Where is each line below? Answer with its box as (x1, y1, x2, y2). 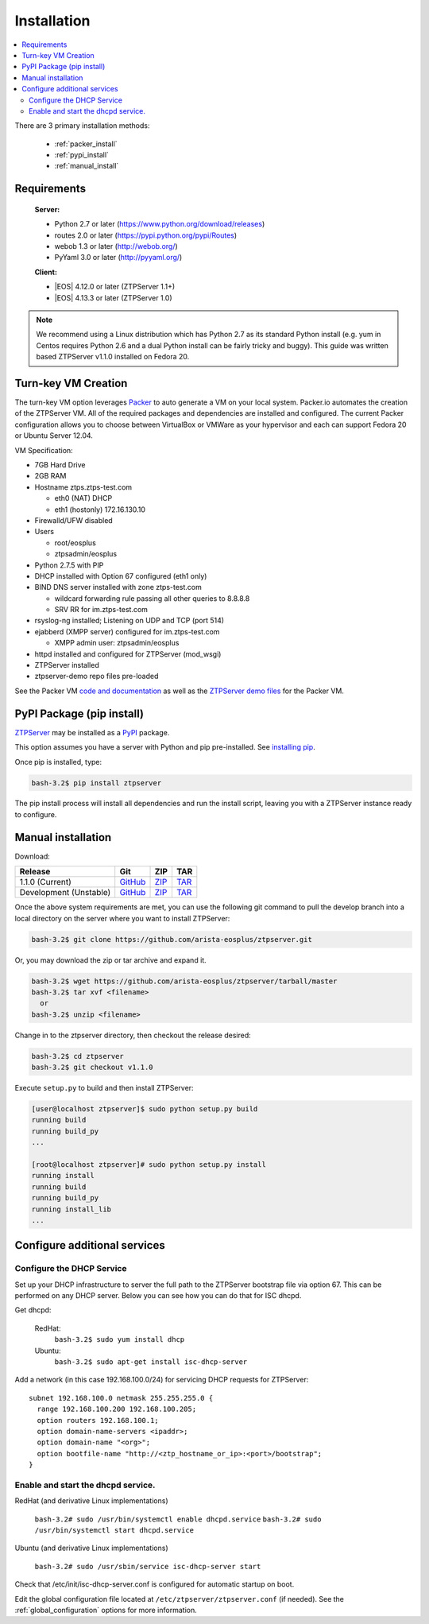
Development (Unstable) (19, 887, 111, 898)
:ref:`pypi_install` (54, 150, 109, 160)
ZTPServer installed (34, 661, 99, 670)
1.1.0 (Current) (19, 877, 71, 888)
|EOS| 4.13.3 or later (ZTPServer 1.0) (54, 293, 172, 302)
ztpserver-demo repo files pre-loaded (34, 672, 159, 681)
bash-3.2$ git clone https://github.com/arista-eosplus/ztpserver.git (31, 935, 313, 944)
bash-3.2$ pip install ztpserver (31, 778, 162, 787)
